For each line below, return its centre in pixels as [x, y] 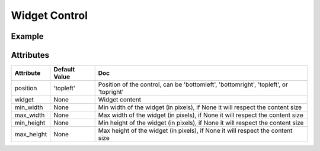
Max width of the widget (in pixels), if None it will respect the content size [201, 115]
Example [27, 36]
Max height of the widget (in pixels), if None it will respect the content [195, 131]
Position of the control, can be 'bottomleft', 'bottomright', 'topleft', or [193, 84]
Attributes [30, 55]
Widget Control [49, 15]
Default [64, 70]
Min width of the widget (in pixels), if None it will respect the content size [200, 107]
